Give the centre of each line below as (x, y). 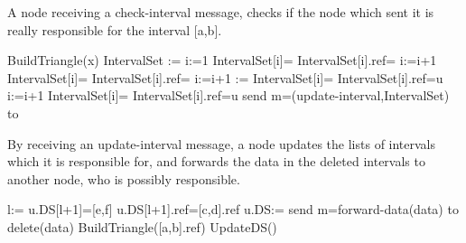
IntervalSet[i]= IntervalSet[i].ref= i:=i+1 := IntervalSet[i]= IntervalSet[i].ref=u (225, 77)
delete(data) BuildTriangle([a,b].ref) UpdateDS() (142, 226)
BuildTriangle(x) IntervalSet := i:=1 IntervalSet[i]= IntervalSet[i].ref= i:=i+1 (222, 60)
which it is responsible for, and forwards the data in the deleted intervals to (216, 161)
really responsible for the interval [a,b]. (115, 29)
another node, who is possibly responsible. (124, 178)
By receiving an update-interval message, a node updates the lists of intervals (222, 143)
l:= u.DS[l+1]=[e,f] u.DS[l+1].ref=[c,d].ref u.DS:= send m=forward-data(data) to (233, 209)
